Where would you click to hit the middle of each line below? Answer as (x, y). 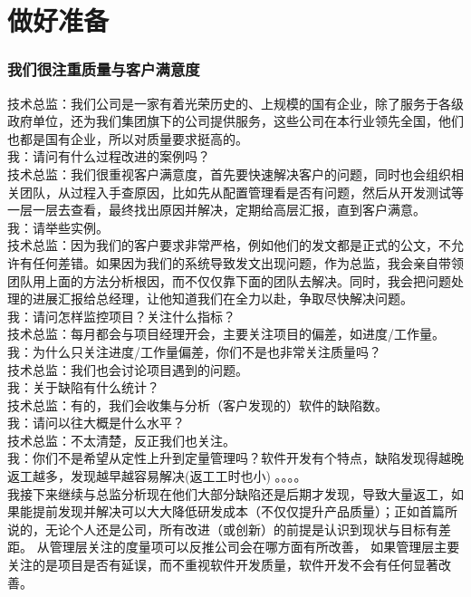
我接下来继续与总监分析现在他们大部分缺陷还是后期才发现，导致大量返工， (229, 493)
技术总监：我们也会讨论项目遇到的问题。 (128, 369)
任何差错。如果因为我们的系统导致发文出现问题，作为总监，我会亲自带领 (248, 262)
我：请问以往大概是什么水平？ (96, 423)
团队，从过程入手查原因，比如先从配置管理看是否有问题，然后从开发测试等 (241, 192)
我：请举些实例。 (58, 227)
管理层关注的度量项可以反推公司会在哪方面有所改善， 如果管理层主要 (255, 547)
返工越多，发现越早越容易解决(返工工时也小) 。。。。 (157, 476)
